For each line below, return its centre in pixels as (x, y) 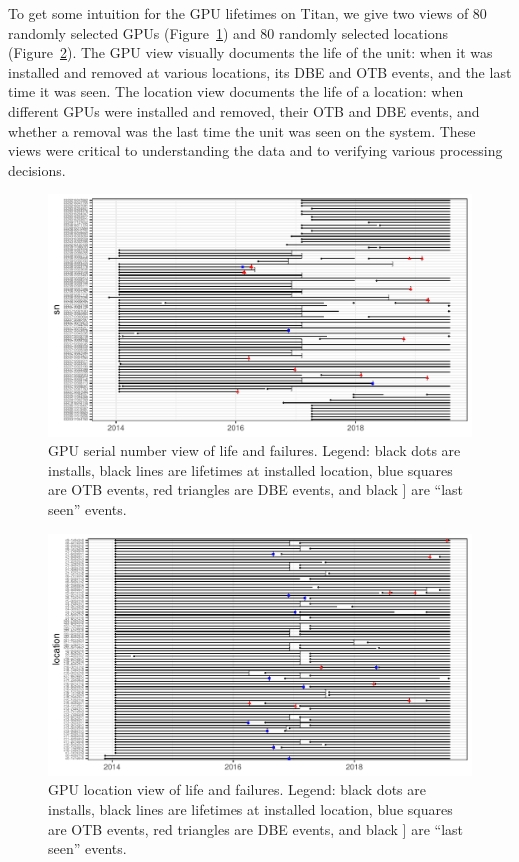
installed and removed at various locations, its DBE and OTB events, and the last (260, 71)
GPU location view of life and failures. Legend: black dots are (237, 789)
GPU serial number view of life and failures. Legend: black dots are (254, 450)
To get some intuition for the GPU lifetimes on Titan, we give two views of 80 (247, 13)
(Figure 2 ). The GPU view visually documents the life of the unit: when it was (250, 52)
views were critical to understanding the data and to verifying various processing (255, 150)
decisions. (37, 169)
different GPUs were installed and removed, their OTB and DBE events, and (244, 110)
